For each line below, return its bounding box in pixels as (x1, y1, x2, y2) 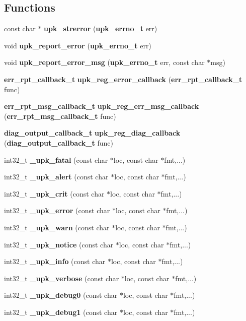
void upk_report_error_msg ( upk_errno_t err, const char (4, 57, 205, 68)
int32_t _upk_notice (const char (4, 239, 114, 249)
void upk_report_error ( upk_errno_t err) (4, 40, 151, 50)
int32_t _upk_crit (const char (4, 188, 105, 199)
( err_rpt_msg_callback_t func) (4, 110, 116, 121)
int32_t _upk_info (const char (4, 256, 106, 267)
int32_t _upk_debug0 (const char (4, 290, 118, 300)
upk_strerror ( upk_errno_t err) (44, 23, 157, 34)
